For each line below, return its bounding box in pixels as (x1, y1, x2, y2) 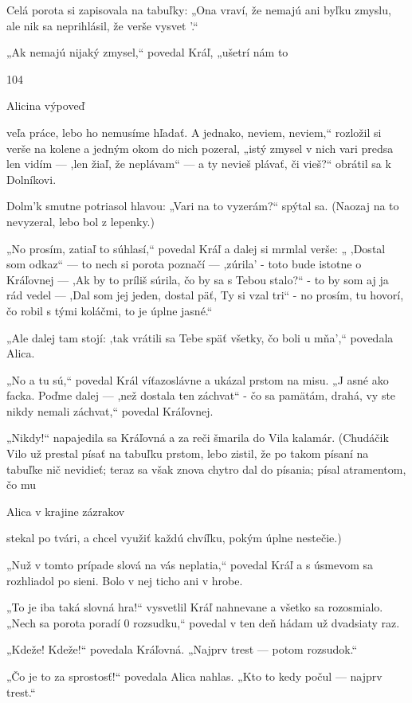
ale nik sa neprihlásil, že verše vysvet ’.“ (6, 17, 198, 33)
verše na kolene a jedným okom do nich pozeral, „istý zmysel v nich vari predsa (6, 139, 394, 156)
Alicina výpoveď (6, 97, 85, 114)
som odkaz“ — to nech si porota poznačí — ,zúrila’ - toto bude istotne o (6, 256, 362, 272)
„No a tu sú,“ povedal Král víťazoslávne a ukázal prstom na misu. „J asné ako (6, 371, 389, 388)
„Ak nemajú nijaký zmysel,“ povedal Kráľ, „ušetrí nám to (6, 44, 288, 61)
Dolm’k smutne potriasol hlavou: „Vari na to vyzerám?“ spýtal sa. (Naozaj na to (6, 197, 399, 214)
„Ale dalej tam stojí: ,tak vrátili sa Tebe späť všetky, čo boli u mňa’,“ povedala (6, 329, 394, 346)
